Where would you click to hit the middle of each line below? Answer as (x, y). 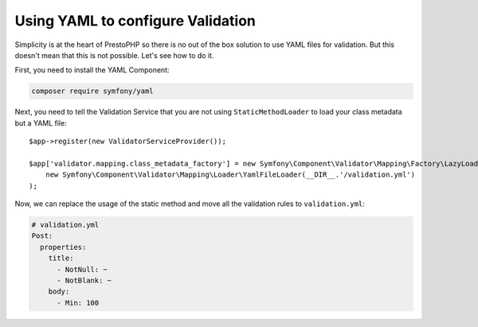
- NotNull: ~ (82, 269)
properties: (63, 247)
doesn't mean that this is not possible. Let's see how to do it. (114, 55)
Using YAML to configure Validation (135, 21)
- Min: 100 (78, 303)
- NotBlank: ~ (84, 280)
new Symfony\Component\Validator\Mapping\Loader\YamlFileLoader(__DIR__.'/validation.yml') (230, 175)
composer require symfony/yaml (93, 91)
